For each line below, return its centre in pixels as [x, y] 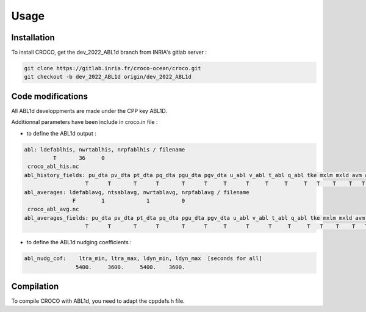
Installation [33, 38]
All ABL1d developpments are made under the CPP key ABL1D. [89, 111]
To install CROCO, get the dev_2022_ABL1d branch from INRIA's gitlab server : [109, 53]
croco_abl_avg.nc [53, 209]
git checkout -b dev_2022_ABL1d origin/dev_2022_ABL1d [108, 77]
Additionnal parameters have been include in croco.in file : [84, 122]
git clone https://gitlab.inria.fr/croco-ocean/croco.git [113, 68]
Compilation [35, 286]
